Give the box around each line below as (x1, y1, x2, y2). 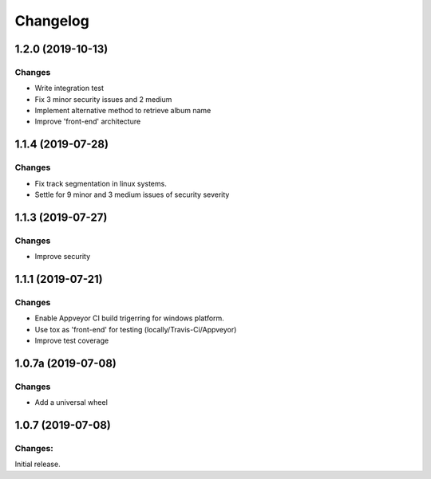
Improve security (34, 252, 91, 261)
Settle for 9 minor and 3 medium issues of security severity (34, 190, 230, 199)
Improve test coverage (34, 336, 109, 346)
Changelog (14, 12, 89, 29)
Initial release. (14, 459, 61, 469)
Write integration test (34, 84, 104, 93)
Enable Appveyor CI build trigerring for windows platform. (34, 313, 225, 323)
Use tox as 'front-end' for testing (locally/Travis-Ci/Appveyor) (34, 324, 237, 334)
